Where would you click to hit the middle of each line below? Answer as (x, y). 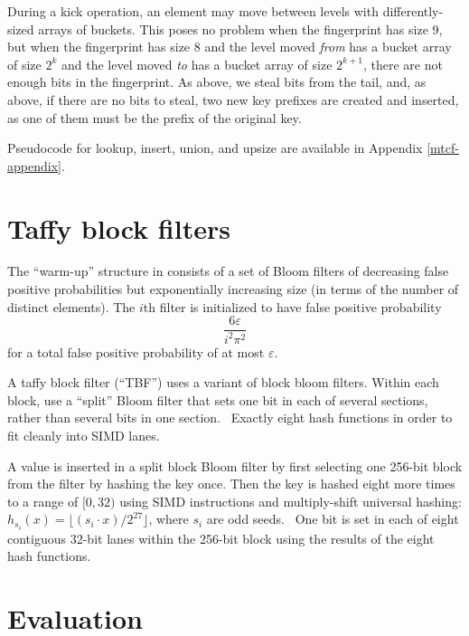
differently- (413, 11)
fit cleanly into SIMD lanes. (84, 436)
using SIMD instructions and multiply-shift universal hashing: (291, 501)
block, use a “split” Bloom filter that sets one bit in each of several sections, (218, 399)
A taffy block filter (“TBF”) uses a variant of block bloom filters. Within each (223, 382)
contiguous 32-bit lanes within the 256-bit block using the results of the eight (221, 538)
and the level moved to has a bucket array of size (197, 64)
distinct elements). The (71, 306)
